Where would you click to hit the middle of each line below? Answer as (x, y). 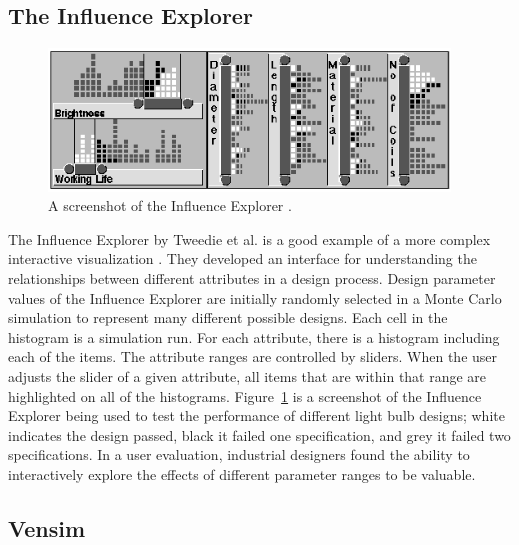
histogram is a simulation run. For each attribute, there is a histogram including (254, 336)
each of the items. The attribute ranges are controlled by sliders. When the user (253, 356)
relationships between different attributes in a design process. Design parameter (252, 278)
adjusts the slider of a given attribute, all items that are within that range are (247, 376)
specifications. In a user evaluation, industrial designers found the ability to (239, 454)
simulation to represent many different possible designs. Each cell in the (228, 317)
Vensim (47, 528)
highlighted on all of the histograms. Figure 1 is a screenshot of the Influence (245, 395)
